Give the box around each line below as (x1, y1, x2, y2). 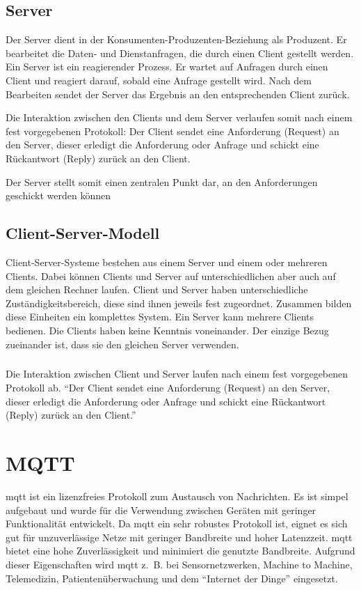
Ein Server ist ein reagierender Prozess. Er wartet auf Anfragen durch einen (6, 59, 328, 74)
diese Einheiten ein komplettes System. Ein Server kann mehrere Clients (6, 309, 314, 324)
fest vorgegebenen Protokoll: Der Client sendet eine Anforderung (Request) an (6, 123, 339, 138)
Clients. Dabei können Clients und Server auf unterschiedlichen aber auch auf (6, 268, 336, 283)
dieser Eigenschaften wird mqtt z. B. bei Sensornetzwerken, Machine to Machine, (6, 557, 353, 571)
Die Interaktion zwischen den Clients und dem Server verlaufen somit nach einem (6, 110, 353, 125)
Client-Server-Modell (6, 222, 160, 244)
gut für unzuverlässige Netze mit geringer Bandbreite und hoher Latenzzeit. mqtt (6, 529, 353, 544)
